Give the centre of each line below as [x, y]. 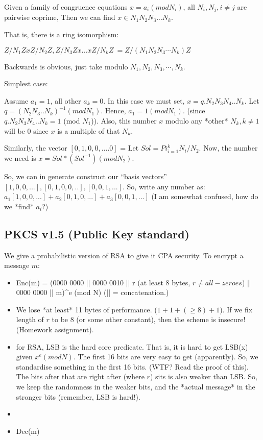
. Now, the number [228, 148]
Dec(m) [28, 431]
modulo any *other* [197, 121]
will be [15, 130]
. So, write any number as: [164, 186]
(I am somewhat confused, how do [205, 196]
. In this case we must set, [144, 100]
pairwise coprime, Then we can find [60, 17]
